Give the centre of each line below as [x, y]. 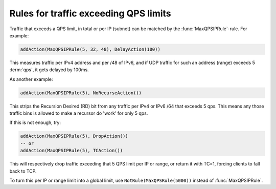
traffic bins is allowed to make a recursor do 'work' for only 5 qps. [79, 113]
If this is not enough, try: [35, 122]
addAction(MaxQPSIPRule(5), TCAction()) [71, 151]
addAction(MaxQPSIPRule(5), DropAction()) [74, 136]
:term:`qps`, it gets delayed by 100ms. [49, 70]
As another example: [31, 79]
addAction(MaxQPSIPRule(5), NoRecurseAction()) [81, 93]
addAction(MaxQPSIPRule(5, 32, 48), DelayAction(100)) [90, 49]
